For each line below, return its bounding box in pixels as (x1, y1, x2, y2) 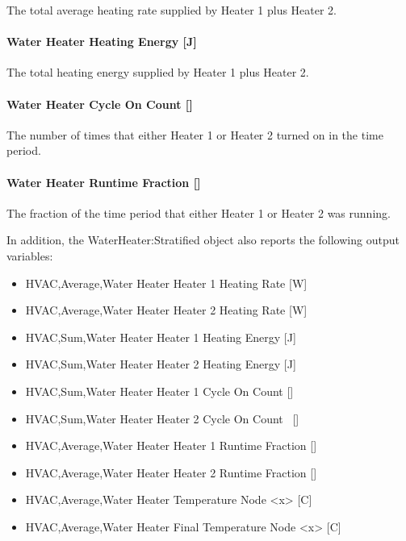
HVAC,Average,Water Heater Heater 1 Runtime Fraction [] (25, 437, 317, 454)
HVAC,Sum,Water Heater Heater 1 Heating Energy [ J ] (25, 328, 296, 345)
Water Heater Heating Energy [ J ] (6, 33, 197, 50)
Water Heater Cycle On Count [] (6, 95, 193, 112)
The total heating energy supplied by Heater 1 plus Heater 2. (6, 64, 309, 81)
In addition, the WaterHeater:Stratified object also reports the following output (6, 231, 400, 248)
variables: (6, 247, 53, 264)
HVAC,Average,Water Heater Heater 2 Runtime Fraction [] (25, 464, 317, 481)
